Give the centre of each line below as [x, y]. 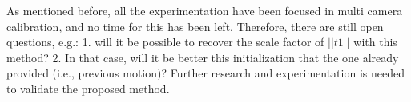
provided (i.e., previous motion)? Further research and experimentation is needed [205, 73]
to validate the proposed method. [88, 88]
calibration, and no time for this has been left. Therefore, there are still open [195, 26]
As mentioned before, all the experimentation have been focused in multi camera [205, 10]
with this [375, 42]
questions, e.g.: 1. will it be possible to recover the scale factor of [165, 42]
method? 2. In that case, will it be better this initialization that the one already [203, 57]
